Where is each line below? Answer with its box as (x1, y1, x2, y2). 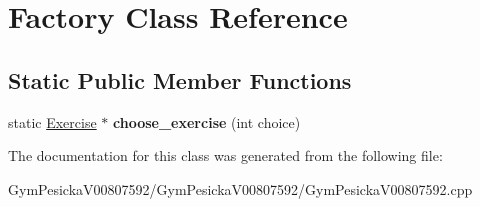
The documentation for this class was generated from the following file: (8, 145, 443, 166)
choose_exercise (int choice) (113, 111, 301, 132)
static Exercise (8, 111, 97, 132)
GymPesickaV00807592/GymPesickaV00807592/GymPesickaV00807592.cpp (8, 178, 473, 199)
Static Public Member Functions (8, 64, 352, 95)
